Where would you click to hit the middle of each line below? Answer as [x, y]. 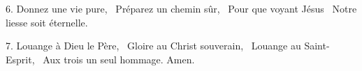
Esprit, [20, 59]
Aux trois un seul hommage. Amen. [119, 59]
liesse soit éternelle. [47, 22]
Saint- [317, 46]
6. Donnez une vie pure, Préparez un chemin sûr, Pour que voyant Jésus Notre [181, 8]
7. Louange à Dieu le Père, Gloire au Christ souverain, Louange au [153, 46]
